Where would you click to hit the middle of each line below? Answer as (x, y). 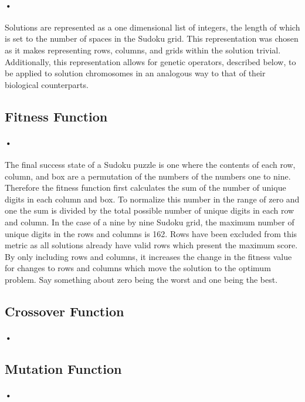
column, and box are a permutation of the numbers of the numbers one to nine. (148, 176)
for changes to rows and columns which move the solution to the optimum (138, 268)
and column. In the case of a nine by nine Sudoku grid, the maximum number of (150, 222)
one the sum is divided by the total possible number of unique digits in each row (150, 210)
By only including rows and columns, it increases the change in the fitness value (148, 256)
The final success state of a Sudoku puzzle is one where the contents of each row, (150, 164)
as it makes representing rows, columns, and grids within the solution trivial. (143, 50)
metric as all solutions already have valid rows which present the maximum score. (151, 245)
